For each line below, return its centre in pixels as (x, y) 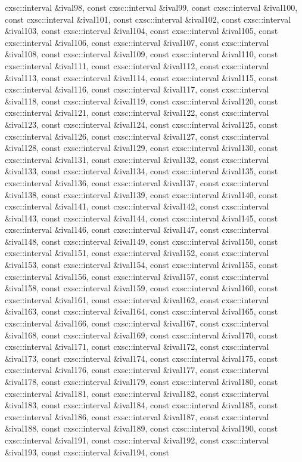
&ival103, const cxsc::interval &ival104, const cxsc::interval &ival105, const (141, 31)
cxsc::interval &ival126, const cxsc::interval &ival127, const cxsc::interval (137, 136)
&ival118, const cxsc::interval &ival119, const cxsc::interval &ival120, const (141, 101)
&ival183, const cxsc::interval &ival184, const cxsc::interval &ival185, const (141, 405)
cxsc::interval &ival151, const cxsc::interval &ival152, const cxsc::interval (137, 253)
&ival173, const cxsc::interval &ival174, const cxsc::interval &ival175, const (141, 358)
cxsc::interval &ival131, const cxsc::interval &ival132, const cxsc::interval (137, 159)
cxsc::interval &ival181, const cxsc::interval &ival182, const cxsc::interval (137, 393)
